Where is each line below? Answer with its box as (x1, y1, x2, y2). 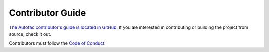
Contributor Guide (9, 7, 86, 18)
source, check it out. (9, 31, 52, 37)
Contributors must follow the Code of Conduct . (9, 40, 106, 46)
